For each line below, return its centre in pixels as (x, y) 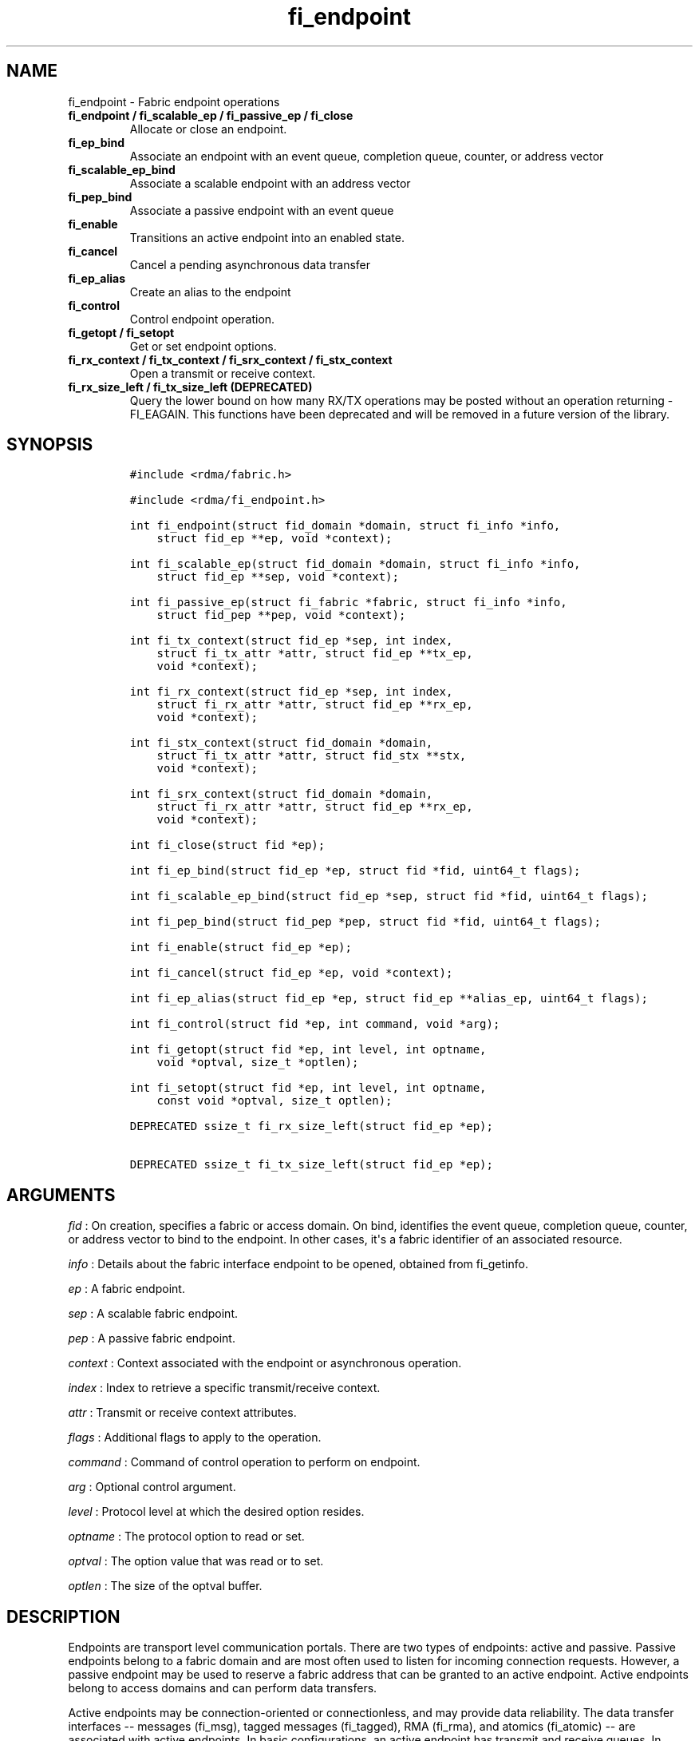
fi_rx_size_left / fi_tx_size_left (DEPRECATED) (190, 387)
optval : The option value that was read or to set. (196, 1561)
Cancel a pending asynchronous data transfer (250, 264)
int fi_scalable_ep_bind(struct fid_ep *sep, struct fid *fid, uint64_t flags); (389, 896)
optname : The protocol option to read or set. (186, 1537)
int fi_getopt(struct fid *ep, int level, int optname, (308, 1050)
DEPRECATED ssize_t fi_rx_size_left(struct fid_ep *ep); (311, 1126)
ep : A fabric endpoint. (126, 1289)
